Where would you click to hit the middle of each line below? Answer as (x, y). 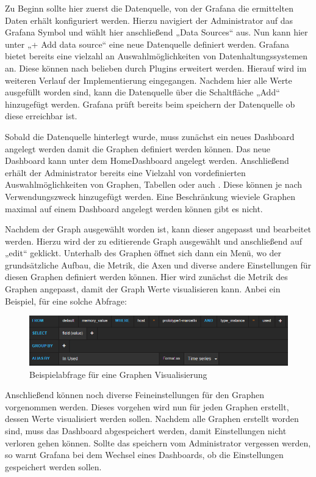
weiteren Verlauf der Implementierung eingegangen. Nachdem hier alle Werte (149, 80)
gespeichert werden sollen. (53, 466)
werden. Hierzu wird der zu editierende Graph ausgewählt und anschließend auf (154, 241)
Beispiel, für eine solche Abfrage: (66, 301)
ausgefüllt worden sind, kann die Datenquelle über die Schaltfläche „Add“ (142, 92)
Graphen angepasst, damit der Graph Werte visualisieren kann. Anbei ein (143, 289)
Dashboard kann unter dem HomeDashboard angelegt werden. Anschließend (147, 161)
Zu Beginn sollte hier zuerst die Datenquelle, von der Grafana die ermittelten (149, 8)
